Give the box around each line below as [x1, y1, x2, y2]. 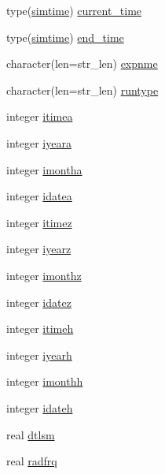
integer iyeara [6, 134, 71, 151]
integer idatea [6, 188, 72, 204]
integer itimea [6, 108, 73, 125]
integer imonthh [6, 373, 83, 390]
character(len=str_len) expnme [6, 55, 158, 72]
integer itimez [6, 214, 72, 230]
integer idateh [6, 399, 73, 416]
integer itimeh [6, 320, 74, 337]
